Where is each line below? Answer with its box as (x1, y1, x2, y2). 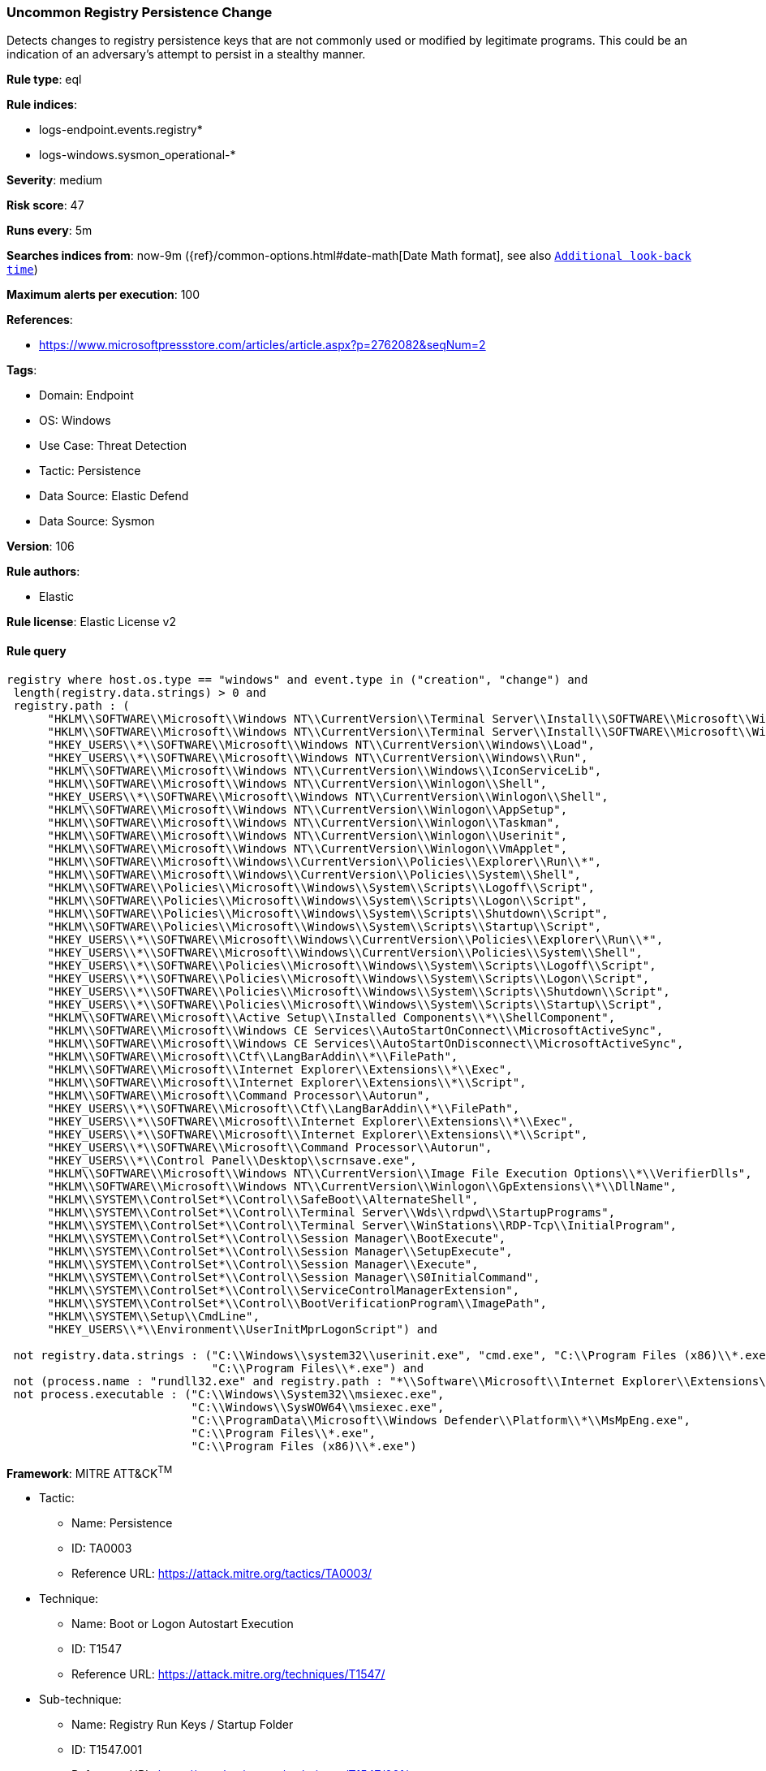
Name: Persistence (71, 1516, 173, 1531)
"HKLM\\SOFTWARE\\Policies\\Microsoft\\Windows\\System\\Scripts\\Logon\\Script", (47, 893, 588, 907)
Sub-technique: (39, 1692, 122, 1707)
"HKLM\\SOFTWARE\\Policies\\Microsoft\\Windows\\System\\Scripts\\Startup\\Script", (47, 919, 602, 933)
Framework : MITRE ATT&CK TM (6, 1463, 173, 1480)
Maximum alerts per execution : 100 (6, 287, 200, 302)
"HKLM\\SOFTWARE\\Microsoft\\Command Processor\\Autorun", (47, 1088, 431, 1102)
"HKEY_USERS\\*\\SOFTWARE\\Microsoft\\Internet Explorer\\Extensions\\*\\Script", (47, 1127, 588, 1141)
